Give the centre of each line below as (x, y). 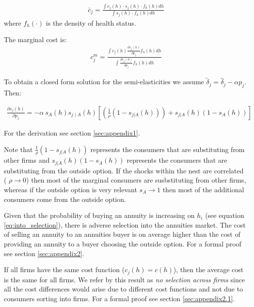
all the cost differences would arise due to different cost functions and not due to (124, 289)
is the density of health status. (91, 23)
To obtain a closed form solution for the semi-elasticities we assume (104, 82)
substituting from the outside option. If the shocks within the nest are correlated (124, 170)
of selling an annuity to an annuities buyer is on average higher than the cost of (122, 234)
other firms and (27, 160)
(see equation (225, 215)
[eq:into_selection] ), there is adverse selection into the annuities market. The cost (125, 224)
